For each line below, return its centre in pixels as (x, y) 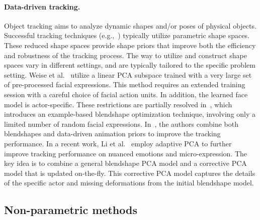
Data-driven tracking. (42, 6)
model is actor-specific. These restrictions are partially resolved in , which (118, 104)
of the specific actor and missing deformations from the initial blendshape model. (129, 183)
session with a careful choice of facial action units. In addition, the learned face (126, 94)
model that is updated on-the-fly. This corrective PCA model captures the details (130, 173)
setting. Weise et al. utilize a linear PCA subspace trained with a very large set (128, 74)
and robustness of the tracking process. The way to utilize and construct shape (125, 55)
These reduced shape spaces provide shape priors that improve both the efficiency (130, 45)
